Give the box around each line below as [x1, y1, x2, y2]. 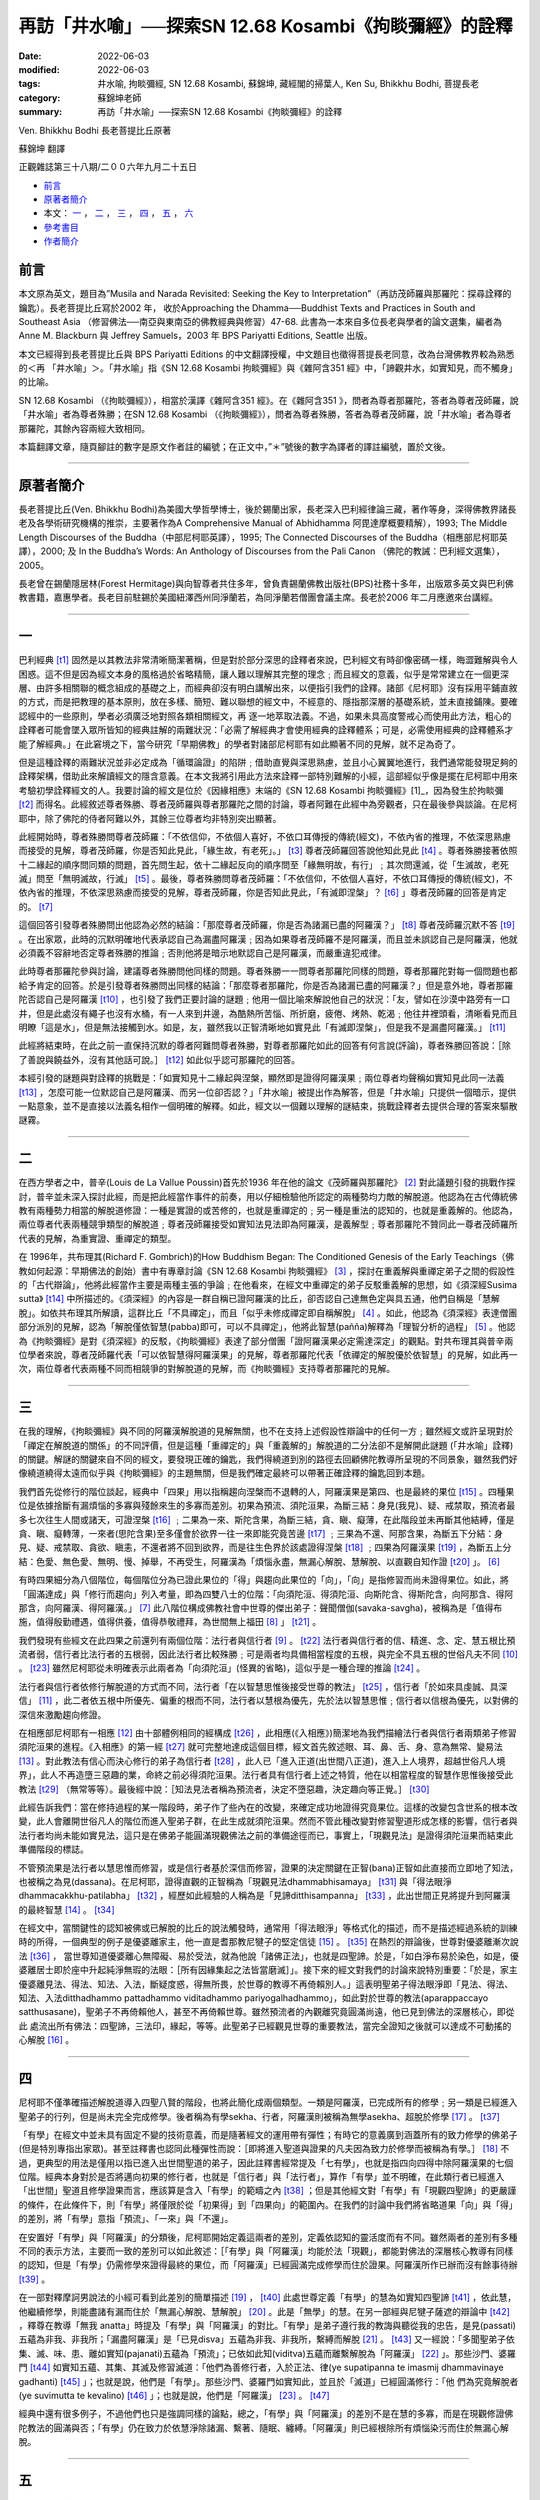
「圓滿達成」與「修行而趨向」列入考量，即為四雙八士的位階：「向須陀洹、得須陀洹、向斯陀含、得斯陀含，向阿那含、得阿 [18, 1588, 514, 1600]
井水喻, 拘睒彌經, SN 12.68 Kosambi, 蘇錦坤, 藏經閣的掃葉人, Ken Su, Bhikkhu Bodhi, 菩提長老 [97, 78, 480, 90]
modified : [18, 63, 60, 75]
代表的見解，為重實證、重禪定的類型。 [18, 1232, 177, 1244]
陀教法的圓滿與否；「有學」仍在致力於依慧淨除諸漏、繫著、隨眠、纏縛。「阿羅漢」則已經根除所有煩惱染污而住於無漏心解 [18, 2421, 509, 2434]
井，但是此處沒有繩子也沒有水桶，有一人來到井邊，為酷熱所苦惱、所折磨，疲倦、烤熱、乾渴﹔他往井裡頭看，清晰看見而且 [18, 1007, 518, 1019]
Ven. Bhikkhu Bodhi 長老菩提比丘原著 [18, 124, 172, 136]
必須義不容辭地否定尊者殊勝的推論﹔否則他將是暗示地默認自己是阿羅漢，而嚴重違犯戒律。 [18, 947, 387, 959]
